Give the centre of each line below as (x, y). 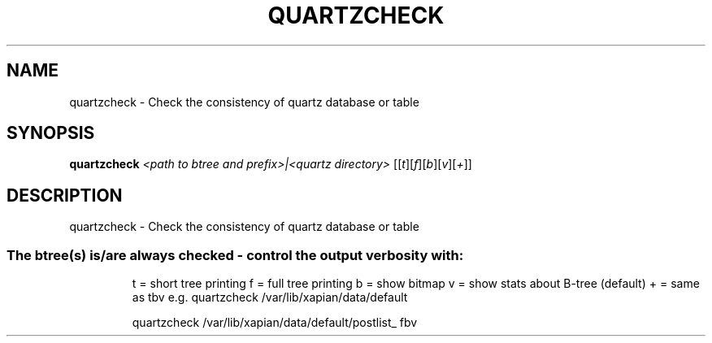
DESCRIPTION (65, 195)
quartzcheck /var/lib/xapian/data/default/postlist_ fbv (275, 323)
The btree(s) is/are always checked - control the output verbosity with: (235, 255)
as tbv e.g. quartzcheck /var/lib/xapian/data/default (270, 297)
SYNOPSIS (51, 133)
